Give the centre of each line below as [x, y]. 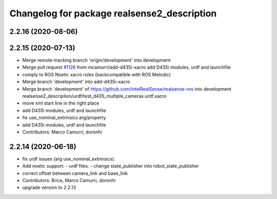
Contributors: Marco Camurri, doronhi [62, 132]
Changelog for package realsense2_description [113, 13]
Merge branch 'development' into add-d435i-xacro [76, 82]
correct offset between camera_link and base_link [75, 173]
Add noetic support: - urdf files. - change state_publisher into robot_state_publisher [111, 166]
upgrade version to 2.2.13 [49, 188]
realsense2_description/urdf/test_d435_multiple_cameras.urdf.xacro [94, 96]
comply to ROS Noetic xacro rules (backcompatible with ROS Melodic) [97, 74]
